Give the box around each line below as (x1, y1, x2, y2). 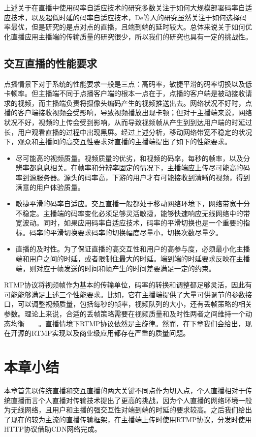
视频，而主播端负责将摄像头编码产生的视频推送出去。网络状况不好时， (17, 97, 245, 108)
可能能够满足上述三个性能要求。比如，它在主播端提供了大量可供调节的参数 (4, 289, 245, 299)
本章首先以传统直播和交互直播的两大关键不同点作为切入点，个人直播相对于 (4, 385, 245, 395)
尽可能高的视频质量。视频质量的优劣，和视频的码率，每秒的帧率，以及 (15, 153, 243, 163)
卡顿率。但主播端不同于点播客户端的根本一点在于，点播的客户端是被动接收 (4, 88, 245, 98)
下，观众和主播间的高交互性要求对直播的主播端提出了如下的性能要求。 (4, 136, 231, 147)
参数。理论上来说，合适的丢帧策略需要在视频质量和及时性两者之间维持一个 (4, 309, 245, 319)
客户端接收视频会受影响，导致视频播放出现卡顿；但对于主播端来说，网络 (17, 107, 252, 118)
